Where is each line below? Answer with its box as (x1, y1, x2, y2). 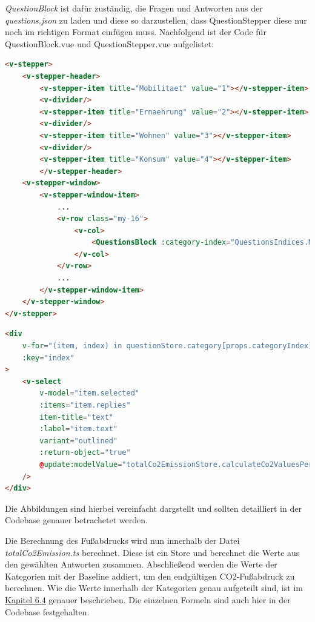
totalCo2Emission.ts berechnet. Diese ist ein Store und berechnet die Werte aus (5, 546, 300, 558)
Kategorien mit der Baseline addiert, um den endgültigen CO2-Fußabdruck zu (5, 569, 295, 582)
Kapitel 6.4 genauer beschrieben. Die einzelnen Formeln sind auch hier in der (5, 593, 291, 606)
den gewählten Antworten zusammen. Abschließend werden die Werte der (5, 558, 277, 571)
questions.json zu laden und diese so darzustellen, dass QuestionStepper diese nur (5, 13, 307, 26)
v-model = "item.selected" (39, 389, 139, 398)
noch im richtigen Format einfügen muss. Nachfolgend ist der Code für (5, 25, 267, 38)
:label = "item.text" (39, 425, 118, 434)
